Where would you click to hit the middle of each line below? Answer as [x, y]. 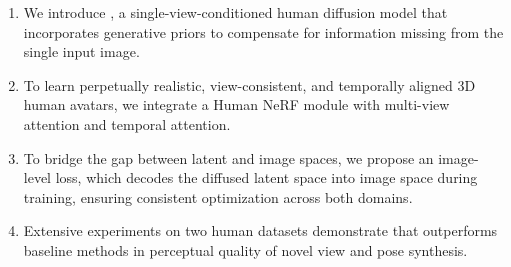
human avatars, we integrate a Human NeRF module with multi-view [236, 104]
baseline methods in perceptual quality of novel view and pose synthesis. [245, 249]
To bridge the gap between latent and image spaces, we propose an [228, 157]
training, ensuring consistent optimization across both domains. [218, 196]
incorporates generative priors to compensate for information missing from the [263, 31]
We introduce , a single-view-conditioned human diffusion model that [235, 12]
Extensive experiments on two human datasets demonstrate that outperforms [260, 230]
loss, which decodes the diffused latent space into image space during [266, 177]
